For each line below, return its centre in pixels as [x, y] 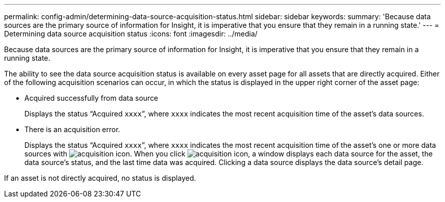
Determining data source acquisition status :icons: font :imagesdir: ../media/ [131, 34]
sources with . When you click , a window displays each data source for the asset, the [229, 154]
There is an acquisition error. [72, 129]
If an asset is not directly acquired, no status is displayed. [100, 178]
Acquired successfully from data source [91, 98]
